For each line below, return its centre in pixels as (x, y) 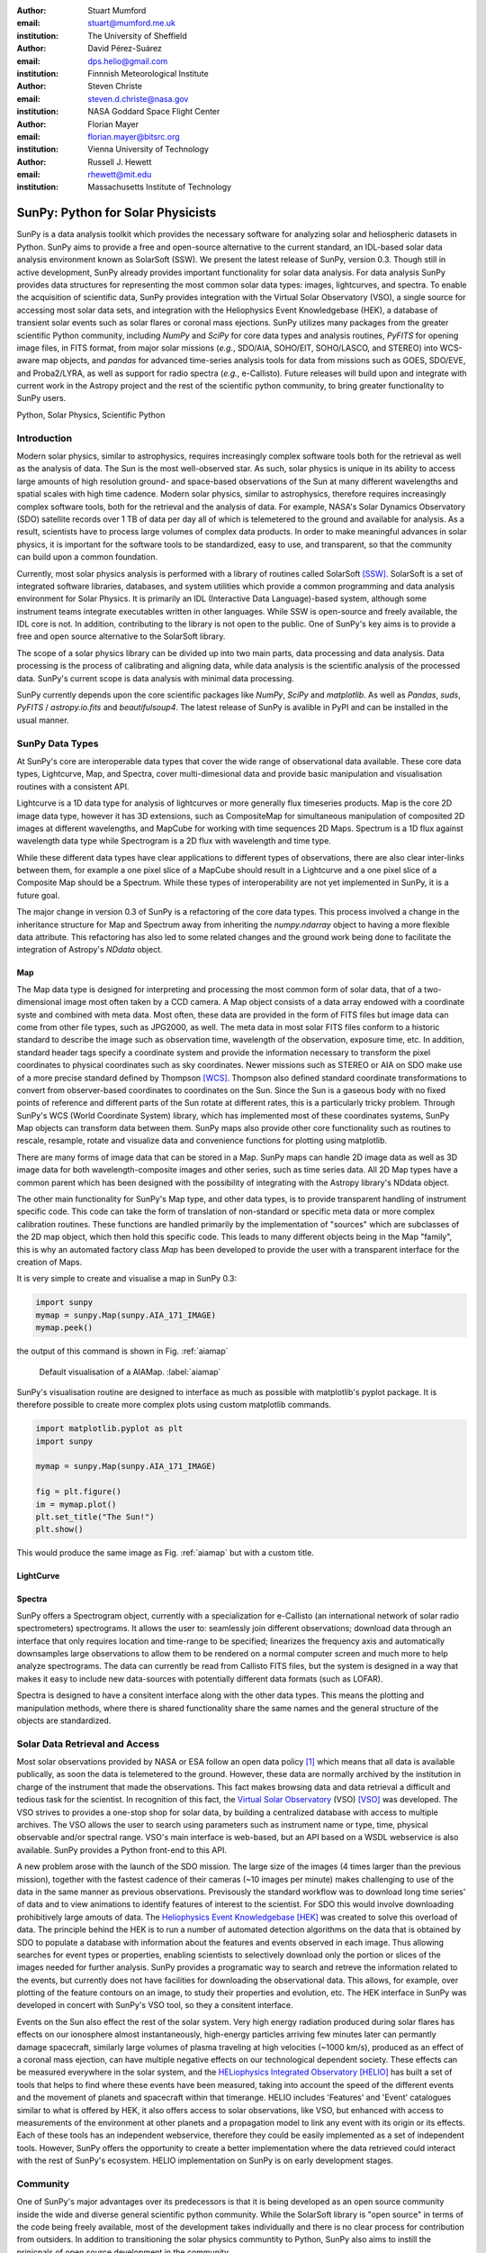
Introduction (44, 438)
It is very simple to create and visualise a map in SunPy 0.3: (127, 1279)
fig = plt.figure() (78, 1492)
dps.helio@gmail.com (128, 61)
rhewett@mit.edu (120, 175)
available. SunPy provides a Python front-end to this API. (121, 1850)
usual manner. (43, 720)
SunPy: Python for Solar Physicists (117, 213)
